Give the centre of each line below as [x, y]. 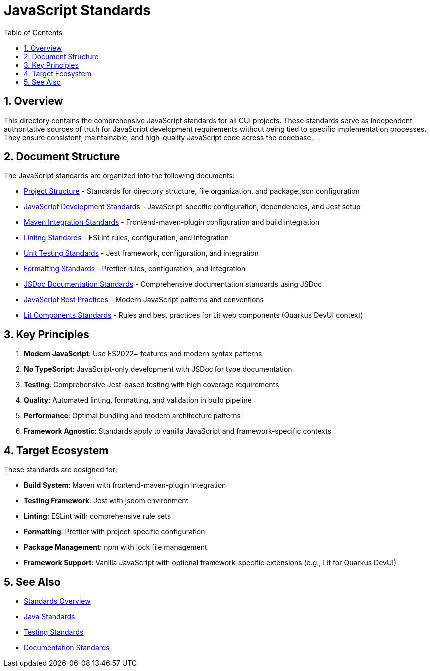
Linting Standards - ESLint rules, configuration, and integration [126, 238]
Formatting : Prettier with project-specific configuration [114, 532]
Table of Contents [33, 32]
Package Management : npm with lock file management [115, 547]
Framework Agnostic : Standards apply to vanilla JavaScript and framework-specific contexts [178, 431]
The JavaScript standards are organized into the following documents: [119, 176]
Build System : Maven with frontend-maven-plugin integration [125, 485]
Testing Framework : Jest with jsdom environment [106, 501]
